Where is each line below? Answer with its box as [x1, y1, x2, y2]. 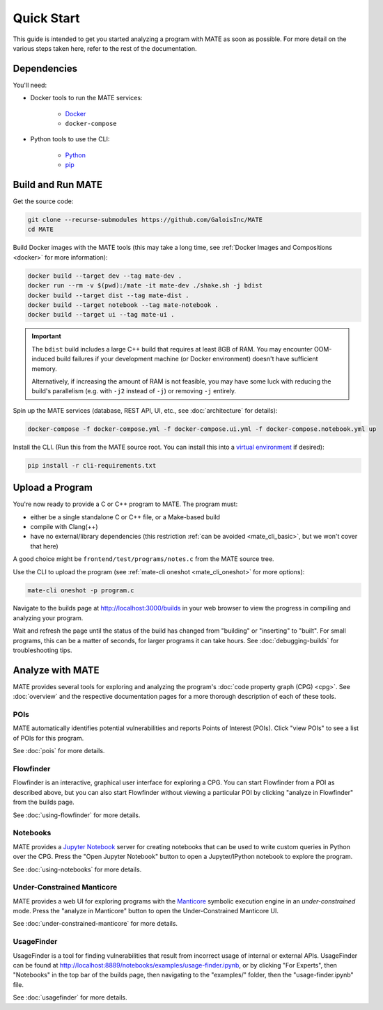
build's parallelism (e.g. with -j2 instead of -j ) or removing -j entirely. [31, 387, 237, 395]
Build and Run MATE [13, 179, 103, 191]
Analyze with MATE [13, 664, 100, 676]
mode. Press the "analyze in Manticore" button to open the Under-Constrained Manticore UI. [13, 907, 279, 915]
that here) [30, 542, 58, 550]
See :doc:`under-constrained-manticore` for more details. [13, 920, 178, 928]
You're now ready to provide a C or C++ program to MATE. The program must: [13, 500, 238, 508]
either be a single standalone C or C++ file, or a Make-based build [30, 512, 221, 521]
